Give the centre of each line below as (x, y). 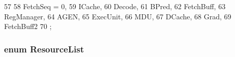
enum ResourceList (44, 49)
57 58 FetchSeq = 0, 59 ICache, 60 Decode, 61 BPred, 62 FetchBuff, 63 (115, 6)
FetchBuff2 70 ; (28, 26)
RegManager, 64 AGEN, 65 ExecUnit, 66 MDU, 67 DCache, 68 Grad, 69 (118, 16)
